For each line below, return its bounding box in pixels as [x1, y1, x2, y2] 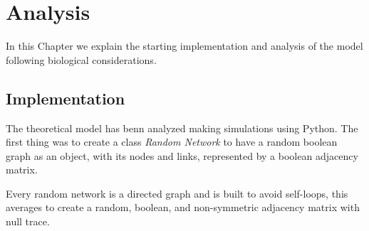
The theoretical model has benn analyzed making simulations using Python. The [6, 120, 358, 135]
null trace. [6, 214, 50, 229]
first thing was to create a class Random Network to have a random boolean [6, 134, 338, 149]
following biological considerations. [6, 52, 157, 67]
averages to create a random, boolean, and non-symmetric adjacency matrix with [6, 200, 360, 215]
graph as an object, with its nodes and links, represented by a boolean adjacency [6, 148, 358, 163]
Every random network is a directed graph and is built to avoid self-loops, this [6, 186, 348, 200]
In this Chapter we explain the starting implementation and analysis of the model [6, 38, 363, 53]
